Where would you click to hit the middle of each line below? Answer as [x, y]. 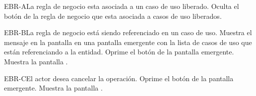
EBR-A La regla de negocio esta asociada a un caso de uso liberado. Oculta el [122, 6]
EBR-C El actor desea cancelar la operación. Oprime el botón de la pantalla [119, 78]
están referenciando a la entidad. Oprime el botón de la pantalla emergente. [119, 52]
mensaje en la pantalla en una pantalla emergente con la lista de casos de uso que [128, 42]
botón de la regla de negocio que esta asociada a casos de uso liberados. [113, 16]
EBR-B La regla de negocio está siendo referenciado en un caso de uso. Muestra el [128, 32]
